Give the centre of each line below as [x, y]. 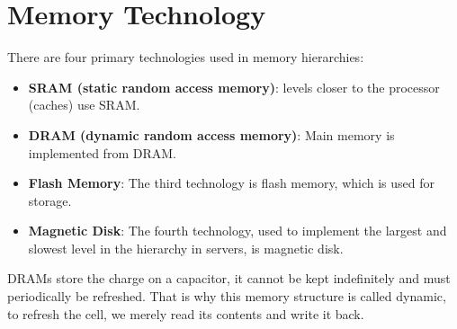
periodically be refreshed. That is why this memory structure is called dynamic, [227, 296]
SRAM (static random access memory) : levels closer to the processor [234, 87]
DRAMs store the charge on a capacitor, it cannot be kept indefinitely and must [229, 278]
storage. [50, 200]
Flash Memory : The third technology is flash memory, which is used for [232, 183]
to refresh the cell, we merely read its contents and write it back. [186, 313]
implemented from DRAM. [102, 152]
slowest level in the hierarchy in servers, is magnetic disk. [186, 248]
